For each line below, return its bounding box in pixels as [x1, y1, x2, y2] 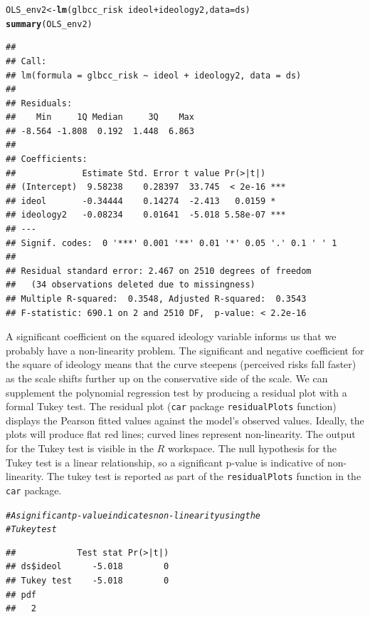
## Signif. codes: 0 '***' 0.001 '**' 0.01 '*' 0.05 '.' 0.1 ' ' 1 [6, 238, 337, 248]
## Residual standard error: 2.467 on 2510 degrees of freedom [6, 265, 312, 276]
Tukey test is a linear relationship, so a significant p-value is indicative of [6, 454, 324, 469]
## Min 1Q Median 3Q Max [6, 112, 194, 123]
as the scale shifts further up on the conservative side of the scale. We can [6, 370, 328, 385]
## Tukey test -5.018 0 [6, 576, 169, 586]
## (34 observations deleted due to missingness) [6, 280, 255, 290]
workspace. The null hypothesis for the [167, 441, 337, 455]
